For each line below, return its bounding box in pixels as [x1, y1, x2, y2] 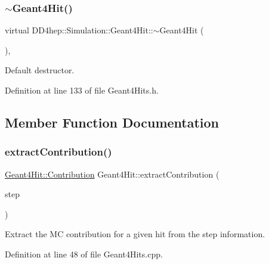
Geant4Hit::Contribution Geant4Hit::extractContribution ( [5, 167, 219, 180]
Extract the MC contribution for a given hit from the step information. [5, 228, 265, 240]
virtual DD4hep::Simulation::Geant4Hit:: [5, 24, 153, 36]
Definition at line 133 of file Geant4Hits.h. [5, 84, 159, 96]
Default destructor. [5, 64, 75, 76]
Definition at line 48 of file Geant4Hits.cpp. [5, 247, 163, 260]
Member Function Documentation [5, 113, 219, 131]
